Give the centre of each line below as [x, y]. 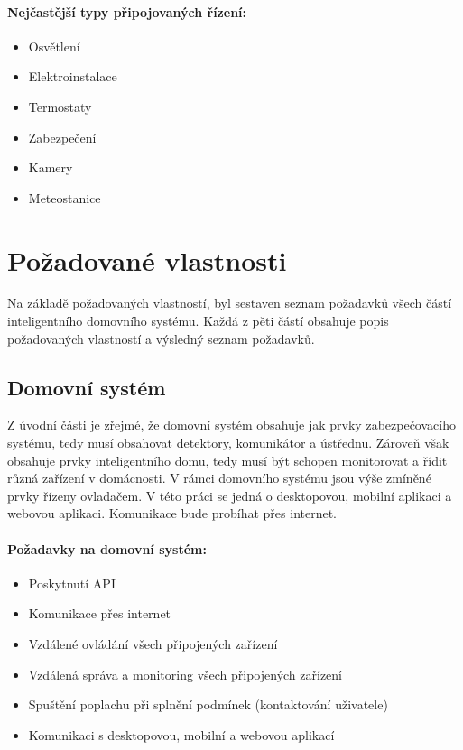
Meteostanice [65, 197]
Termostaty [60, 106]
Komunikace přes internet [100, 613]
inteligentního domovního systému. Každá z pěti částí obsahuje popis [198, 321]
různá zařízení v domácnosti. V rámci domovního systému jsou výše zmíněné [219, 478]
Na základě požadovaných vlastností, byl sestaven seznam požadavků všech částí [230, 303]
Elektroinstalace [73, 76]
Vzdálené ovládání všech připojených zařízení [153, 644]
